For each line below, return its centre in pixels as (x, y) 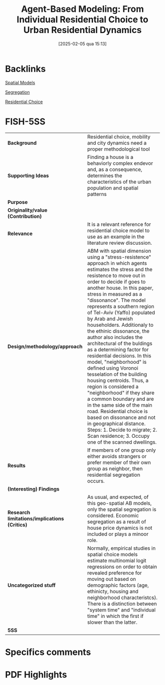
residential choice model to (118, 230)
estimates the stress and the (120, 269)
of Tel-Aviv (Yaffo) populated (121, 312)
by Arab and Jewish (110, 318)
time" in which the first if (115, 616)
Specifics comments (48, 652)
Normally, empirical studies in (121, 548)
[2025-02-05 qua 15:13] (82, 43)
